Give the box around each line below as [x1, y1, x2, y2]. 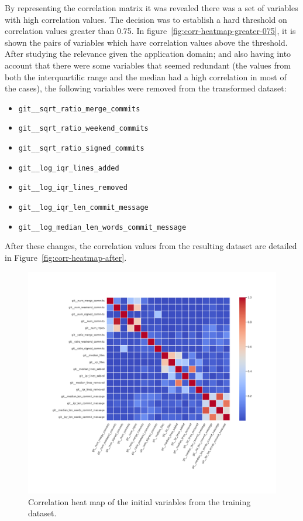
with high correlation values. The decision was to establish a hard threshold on [5, 13, 287, 25]
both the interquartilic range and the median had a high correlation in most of [5, 70, 287, 83]
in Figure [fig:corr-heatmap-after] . [5, 251, 127, 263]
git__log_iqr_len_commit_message [18, 203, 149, 212]
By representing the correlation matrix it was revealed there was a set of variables [5, 2, 298, 13]
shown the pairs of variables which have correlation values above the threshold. [5, 36, 288, 48]
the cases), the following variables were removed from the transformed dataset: [5, 82, 287, 94]
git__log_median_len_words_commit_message [18, 223, 187, 231]
